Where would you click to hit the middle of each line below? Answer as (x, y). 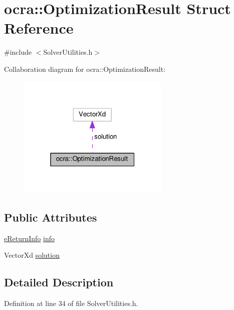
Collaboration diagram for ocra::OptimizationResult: (85, 69)
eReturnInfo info (30, 238)
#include (18, 52)
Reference (39, 28)
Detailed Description (59, 282)
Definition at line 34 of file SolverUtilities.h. (71, 303)
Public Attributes (51, 217)
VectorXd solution (32, 255)
